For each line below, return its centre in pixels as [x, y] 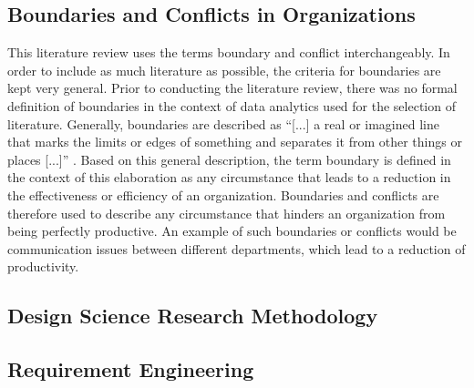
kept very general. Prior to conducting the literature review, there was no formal [232, 88]
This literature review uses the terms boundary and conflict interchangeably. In [229, 52]
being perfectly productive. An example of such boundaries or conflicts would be [232, 231]
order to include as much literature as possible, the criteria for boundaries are [224, 70]
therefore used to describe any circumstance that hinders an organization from [227, 213]
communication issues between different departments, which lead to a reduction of [237, 248]
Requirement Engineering [131, 369]
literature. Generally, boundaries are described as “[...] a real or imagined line [223, 123]
